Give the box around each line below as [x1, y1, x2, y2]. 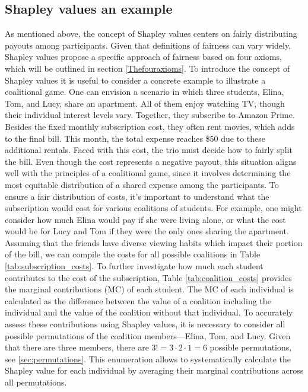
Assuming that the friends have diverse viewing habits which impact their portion [5, 236, 303, 248]
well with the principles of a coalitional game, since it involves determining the [5, 167, 291, 179]
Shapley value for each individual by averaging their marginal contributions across [5, 364, 304, 377]
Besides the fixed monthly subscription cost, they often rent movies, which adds [5, 120, 295, 132]
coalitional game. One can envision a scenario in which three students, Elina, [5, 85, 284, 98]
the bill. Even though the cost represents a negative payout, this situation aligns [5, 155, 297, 167]
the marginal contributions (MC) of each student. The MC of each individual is [5, 283, 294, 295]
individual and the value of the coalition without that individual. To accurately [5, 306, 293, 318]
